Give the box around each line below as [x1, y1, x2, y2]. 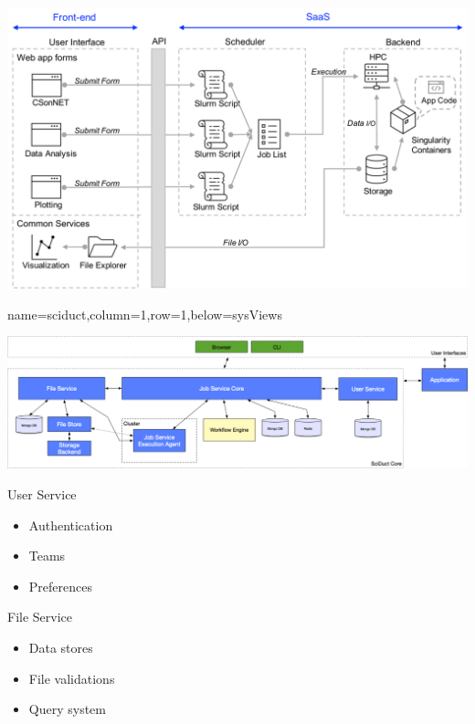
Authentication [28, 515, 113, 534]
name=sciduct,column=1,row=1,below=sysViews [7, 304, 282, 323]
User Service [7, 485, 77, 504]
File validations [28, 668, 115, 687]
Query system [28, 699, 106, 719]
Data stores [28, 638, 93, 657]
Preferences [28, 576, 92, 595]
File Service [7, 607, 73, 626]
